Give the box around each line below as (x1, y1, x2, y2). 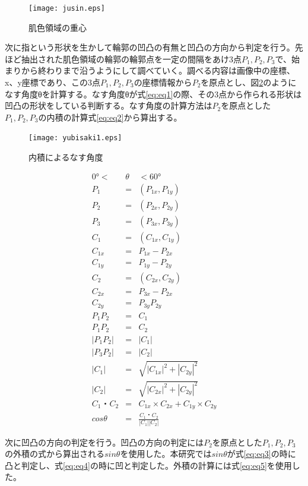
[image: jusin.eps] (28, 4, 105, 12)
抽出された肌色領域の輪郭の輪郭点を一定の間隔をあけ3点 (21, 52, 242, 65)
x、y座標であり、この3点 (5, 76, 101, 89)
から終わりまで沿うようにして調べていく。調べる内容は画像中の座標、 (21, 64, 296, 77)
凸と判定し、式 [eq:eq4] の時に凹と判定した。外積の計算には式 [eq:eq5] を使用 (5, 459, 292, 471)
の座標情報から (134, 76, 192, 89)
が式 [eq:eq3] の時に (227, 447, 296, 460)
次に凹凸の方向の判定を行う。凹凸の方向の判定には (5, 435, 204, 448)
